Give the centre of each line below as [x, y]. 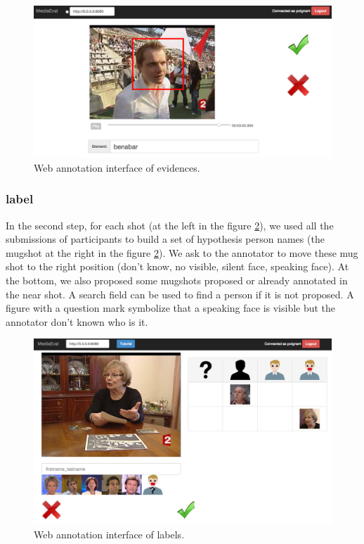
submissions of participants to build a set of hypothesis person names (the [165, 239]
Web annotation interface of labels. [109, 534]
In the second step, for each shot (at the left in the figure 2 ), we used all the [170, 225]
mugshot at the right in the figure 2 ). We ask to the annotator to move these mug [182, 252]
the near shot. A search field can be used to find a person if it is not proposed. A [180, 294]
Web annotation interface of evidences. [117, 167]
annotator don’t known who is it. [77, 321]
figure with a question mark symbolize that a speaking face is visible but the [171, 308]
